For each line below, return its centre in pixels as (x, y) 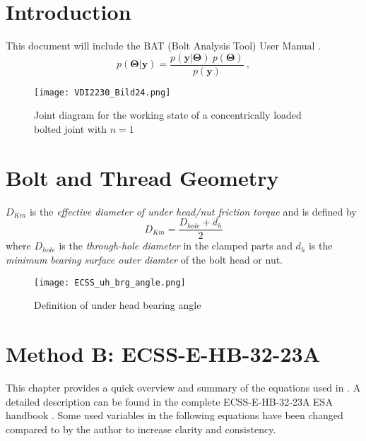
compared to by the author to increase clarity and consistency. (141, 429)
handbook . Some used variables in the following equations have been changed (175, 415)
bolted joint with (71, 129)
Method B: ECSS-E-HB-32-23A (163, 354)
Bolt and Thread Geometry (142, 177)
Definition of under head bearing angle (118, 305)
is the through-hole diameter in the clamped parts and (176, 246)
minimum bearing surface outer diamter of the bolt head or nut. (144, 259)
